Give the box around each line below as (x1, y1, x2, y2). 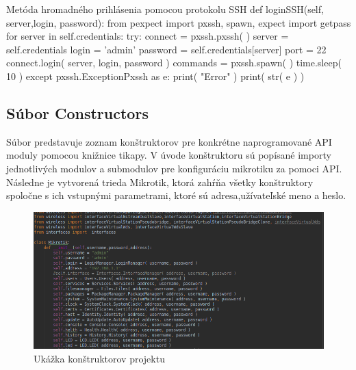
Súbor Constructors (6, 102, 149, 123)
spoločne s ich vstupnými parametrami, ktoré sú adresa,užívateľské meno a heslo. (6, 188, 346, 202)
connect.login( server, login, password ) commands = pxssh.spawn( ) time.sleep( (6, 55, 342, 70)
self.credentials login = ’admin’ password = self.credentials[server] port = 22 (6, 42, 327, 56)
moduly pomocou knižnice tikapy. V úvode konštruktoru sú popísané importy (6, 148, 331, 162)
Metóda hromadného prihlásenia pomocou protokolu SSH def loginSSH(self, (6, 2, 324, 16)
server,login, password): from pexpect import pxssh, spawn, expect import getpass (6, 15, 351, 29)
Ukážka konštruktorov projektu (34, 351, 165, 365)
